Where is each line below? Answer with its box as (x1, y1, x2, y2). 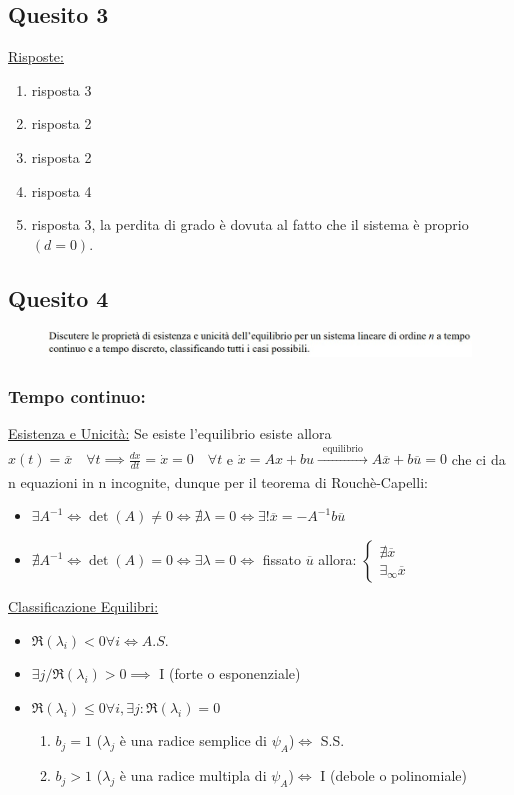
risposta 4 (31, 180, 92, 201)
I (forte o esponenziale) (159, 663, 301, 684)
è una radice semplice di (119, 730, 267, 751)
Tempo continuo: (8, 383, 146, 408)
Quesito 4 (8, 282, 109, 313)
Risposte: (8, 46, 64, 67)
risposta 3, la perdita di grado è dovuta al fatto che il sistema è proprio (31, 214, 469, 235)
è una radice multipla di (119, 765, 267, 786)
